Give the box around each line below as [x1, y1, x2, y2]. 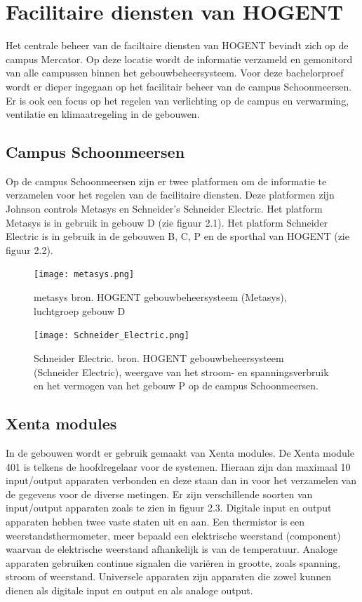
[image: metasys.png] [34, 269, 135, 280]
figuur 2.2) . [6, 242, 53, 257]
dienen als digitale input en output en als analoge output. [6, 582, 253, 597]
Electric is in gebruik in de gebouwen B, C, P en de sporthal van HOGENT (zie [6, 229, 349, 243]
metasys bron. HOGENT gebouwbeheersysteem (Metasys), [34, 290, 287, 305]
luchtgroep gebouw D [34, 303, 126, 318]
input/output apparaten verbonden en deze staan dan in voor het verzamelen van [6, 473, 356, 488]
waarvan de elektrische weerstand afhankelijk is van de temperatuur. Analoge [6, 542, 337, 556]
